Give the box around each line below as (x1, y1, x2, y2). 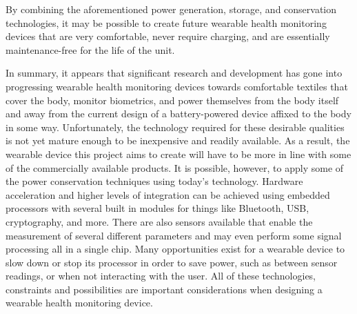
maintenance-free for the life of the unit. (6, 42, 175, 57)
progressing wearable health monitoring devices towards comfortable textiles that (6, 79, 348, 93)
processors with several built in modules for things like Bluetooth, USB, (6, 201, 309, 215)
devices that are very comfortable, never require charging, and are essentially (6, 29, 330, 43)
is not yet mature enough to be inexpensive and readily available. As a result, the (6, 133, 350, 148)
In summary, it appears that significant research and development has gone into (6, 66, 343, 80)
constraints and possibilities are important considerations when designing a (6, 282, 323, 296)
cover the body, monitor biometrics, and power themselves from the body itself (6, 92, 339, 107)
